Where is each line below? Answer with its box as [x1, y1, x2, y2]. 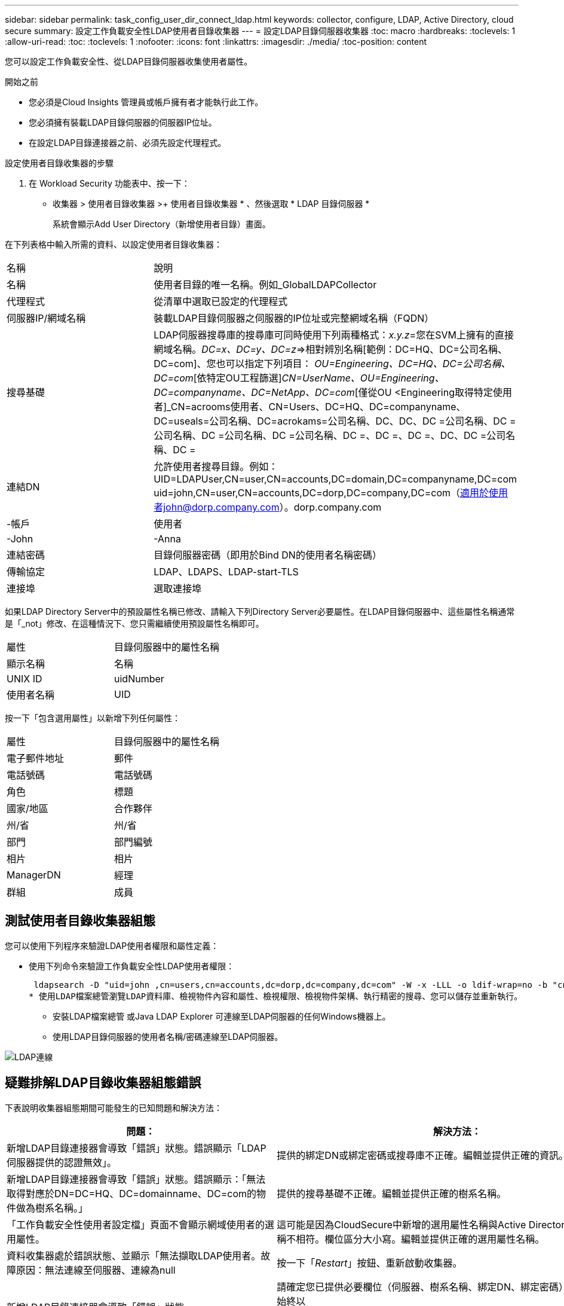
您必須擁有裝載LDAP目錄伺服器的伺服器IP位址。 [29, 117, 217, 127]
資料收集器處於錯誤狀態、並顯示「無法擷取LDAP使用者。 [7, 1249, 261, 1262]
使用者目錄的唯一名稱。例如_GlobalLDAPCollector [154, 279, 377, 291]
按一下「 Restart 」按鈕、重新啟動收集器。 [277, 1256, 462, 1269]
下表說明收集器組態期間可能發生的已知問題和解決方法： [5, 1102, 222, 1113]
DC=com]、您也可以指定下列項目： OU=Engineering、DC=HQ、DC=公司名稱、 [154, 358, 511, 370]
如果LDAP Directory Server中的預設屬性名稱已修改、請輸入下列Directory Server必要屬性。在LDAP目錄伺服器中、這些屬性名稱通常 [5, 606, 515, 617]
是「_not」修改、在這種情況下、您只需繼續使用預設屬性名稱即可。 [5, 618, 264, 628]
